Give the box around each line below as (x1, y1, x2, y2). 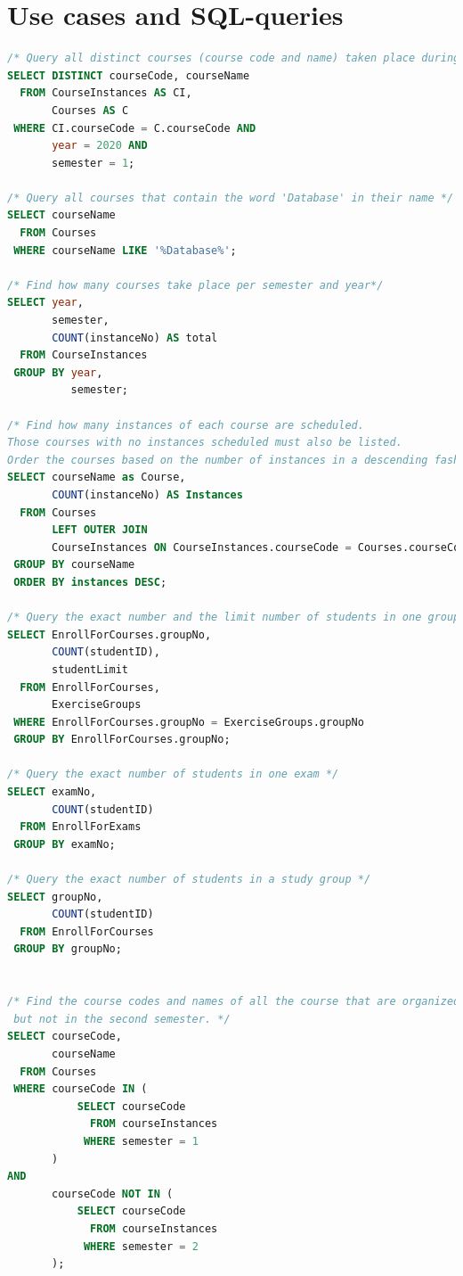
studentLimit (52, 663, 129, 676)
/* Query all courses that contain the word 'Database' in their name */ (7, 191, 454, 204)
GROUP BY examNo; (13, 837, 116, 851)
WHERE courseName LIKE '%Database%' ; (13, 243, 237, 257)
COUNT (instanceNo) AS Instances (52, 488, 243, 501)
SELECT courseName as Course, (7, 471, 186, 484)
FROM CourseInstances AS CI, (20, 86, 192, 100)
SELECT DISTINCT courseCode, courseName (7, 69, 250, 82)
